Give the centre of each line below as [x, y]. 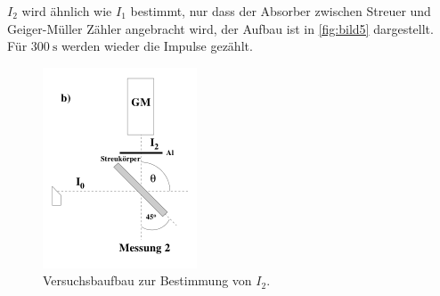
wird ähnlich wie [67, 11]
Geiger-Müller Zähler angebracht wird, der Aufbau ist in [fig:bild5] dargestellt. [220, 28]
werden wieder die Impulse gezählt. [157, 46]
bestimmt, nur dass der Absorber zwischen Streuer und [281, 11]
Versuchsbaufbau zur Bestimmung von [147, 280]
